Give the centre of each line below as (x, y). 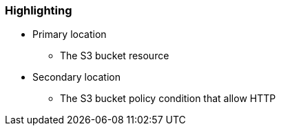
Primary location (70, 34)
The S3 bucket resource (115, 56)
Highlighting (39, 10)
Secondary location (76, 77)
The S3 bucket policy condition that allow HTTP (168, 99)
